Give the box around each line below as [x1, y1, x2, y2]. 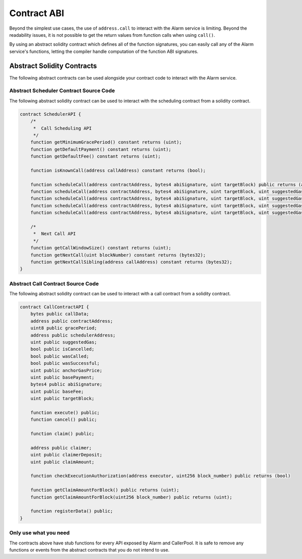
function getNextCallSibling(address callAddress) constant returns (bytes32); [30, 259, 233, 265]
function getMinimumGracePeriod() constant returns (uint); [30, 139, 182, 145]
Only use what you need [9, 529, 70, 536]
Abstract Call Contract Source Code [9, 280, 99, 287]
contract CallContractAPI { [20, 304, 89, 310]
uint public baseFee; [30, 388, 84, 394]
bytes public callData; [30, 311, 89, 317]
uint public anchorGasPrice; [30, 367, 103, 373]
